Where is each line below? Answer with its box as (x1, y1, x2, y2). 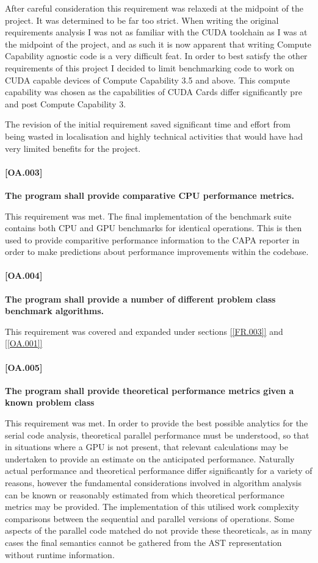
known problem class (5, 396, 95, 409)
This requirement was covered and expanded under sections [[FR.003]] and (5, 325, 283, 337)
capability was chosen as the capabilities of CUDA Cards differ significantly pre (5, 85, 302, 98)
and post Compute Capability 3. (5, 97, 126, 110)
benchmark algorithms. (5, 304, 104, 317)
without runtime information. (5, 548, 115, 561)
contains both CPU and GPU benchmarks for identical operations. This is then (5, 221, 302, 234)
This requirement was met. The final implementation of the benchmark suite (5, 209, 292, 222)
